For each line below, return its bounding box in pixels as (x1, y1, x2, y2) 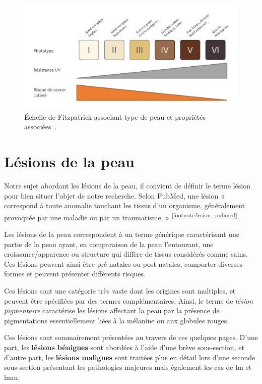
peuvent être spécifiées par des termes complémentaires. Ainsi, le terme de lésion (4, 295, 253, 306)
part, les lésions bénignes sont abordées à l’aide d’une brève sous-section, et (4, 342, 244, 352)
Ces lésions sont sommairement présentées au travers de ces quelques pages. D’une (4, 332, 258, 343)
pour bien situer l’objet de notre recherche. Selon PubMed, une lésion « (4, 190, 225, 201)
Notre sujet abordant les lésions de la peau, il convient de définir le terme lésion (4, 180, 250, 190)
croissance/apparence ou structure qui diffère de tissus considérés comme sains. (4, 249, 248, 259)
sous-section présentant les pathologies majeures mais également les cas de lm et (4, 362, 252, 372)
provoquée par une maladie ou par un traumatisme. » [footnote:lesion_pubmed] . (4, 210, 239, 222)
